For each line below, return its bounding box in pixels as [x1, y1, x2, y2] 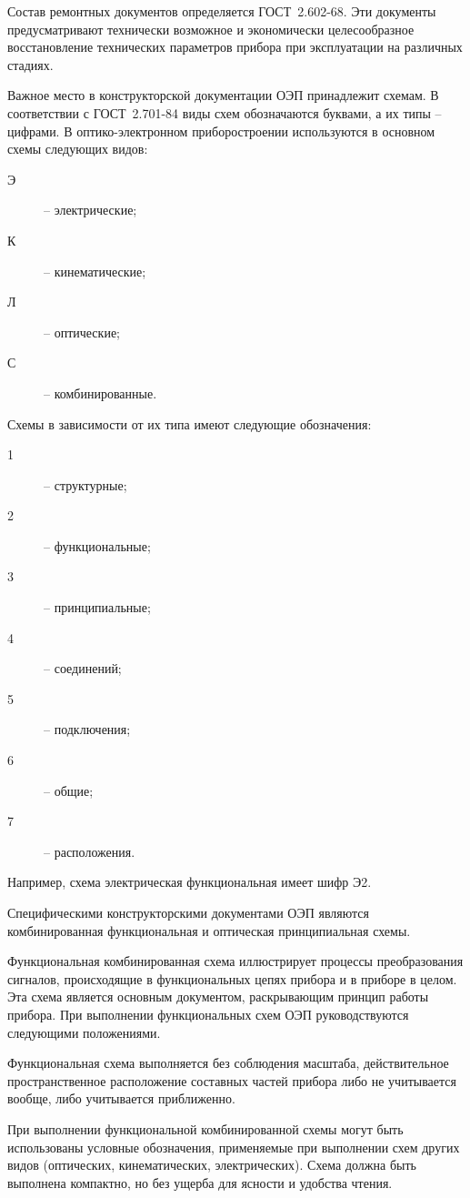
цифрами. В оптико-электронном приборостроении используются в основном [7, 121, 435, 140]
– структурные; [44, 475, 127, 494]
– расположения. [44, 841, 135, 861]
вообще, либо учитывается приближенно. [7, 1089, 235, 1108]
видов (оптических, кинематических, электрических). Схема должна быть [7, 1155, 416, 1174]
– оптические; [44, 322, 120, 341]
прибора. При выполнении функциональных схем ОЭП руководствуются [7, 1004, 409, 1023]
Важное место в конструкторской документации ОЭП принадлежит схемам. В [7, 86, 439, 105]
